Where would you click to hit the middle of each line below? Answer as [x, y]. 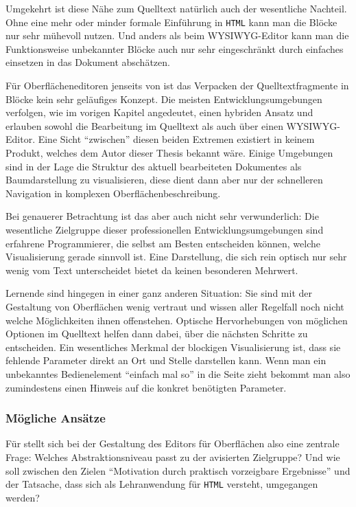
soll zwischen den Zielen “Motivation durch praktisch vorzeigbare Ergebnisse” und [178, 470]
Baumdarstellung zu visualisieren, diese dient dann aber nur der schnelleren [164, 180]
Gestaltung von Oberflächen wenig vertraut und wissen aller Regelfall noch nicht [175, 306]
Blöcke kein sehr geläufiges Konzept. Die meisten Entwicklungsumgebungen [164, 99]
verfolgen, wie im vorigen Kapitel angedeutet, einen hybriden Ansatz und [159, 112]
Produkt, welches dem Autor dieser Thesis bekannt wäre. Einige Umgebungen [169, 153]
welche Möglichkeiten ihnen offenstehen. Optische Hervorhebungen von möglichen [177, 320]
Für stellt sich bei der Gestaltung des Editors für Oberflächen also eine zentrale [173, 443]
